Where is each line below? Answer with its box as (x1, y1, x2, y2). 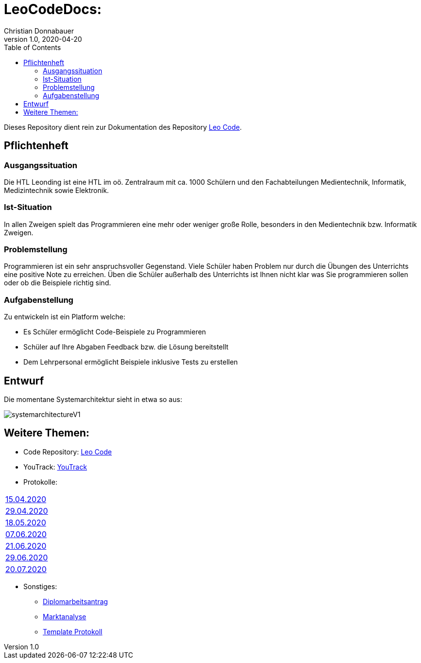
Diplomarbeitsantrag (43, 597, 108, 606)
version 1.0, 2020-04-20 (4, 35, 82, 43)
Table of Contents (4, 43, 61, 52)
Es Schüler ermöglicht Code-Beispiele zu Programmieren (23, 328, 206, 336)
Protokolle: (23, 477, 57, 486)
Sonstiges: (23, 582, 57, 591)
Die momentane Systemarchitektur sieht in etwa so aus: (4, 395, 182, 404)
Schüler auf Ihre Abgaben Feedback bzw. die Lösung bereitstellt (23, 343, 228, 351)
